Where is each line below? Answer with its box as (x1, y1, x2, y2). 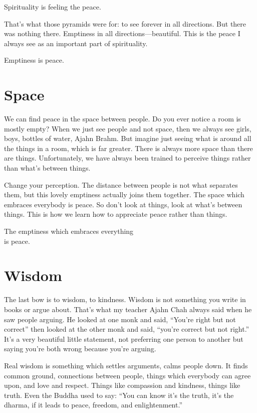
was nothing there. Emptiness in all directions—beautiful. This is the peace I (4, 28, 240, 39)
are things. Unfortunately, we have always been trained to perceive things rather (4, 153, 251, 163)
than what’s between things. (4, 163, 91, 173)
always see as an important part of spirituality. (4, 38, 148, 48)
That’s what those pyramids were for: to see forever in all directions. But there (4, 18, 246, 29)
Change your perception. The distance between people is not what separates (4, 179, 238, 190)
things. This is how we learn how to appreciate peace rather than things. (4, 209, 227, 219)
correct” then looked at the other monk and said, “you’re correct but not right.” (4, 324, 249, 334)
